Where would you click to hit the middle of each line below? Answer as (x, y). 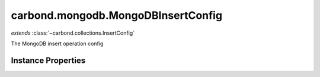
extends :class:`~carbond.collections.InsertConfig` (73, 33)
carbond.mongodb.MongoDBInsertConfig (116, 15)
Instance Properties (48, 60)
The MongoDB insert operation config (57, 43)
